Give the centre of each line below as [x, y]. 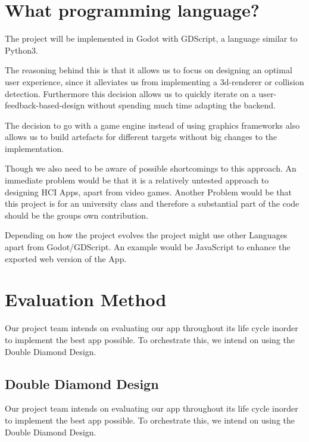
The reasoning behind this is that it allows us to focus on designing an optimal [149, 70]
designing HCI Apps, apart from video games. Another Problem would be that [149, 192]
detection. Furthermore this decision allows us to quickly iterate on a [130, 93]
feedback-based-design [45, 105]
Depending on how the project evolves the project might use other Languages [146, 235]
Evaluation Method [86, 299]
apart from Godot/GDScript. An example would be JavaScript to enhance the [148, 247]
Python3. [21, 50]
